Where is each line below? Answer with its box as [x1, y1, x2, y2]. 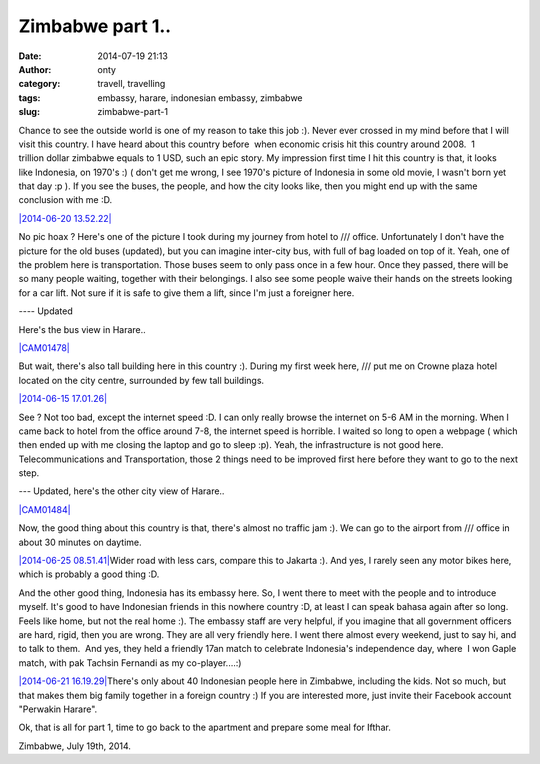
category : [18, 78, 61, 90]
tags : [18, 91, 41, 104]
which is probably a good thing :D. [18, 568, 160, 580]
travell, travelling [97, 78, 166, 90]
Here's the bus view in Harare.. [18, 323, 147, 335]
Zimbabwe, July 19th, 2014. [18, 740, 132, 752]
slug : [18, 106, 40, 118]
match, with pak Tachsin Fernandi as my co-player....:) [18, 656, 242, 669]
